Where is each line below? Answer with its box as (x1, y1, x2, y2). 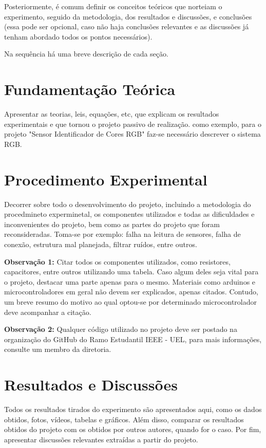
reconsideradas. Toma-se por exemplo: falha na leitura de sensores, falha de (4, 229, 241, 239)
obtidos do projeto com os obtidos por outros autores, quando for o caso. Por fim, (4, 424, 261, 435)
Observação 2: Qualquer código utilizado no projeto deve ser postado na (4, 324, 237, 334)
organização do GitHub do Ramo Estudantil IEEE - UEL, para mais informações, (4, 333, 262, 344)
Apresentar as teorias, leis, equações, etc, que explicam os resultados (4, 108, 219, 119)
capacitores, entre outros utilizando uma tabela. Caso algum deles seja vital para (4, 266, 259, 277)
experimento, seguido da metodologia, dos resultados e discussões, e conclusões (4, 11, 252, 22)
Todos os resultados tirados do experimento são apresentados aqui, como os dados (4, 404, 262, 415)
